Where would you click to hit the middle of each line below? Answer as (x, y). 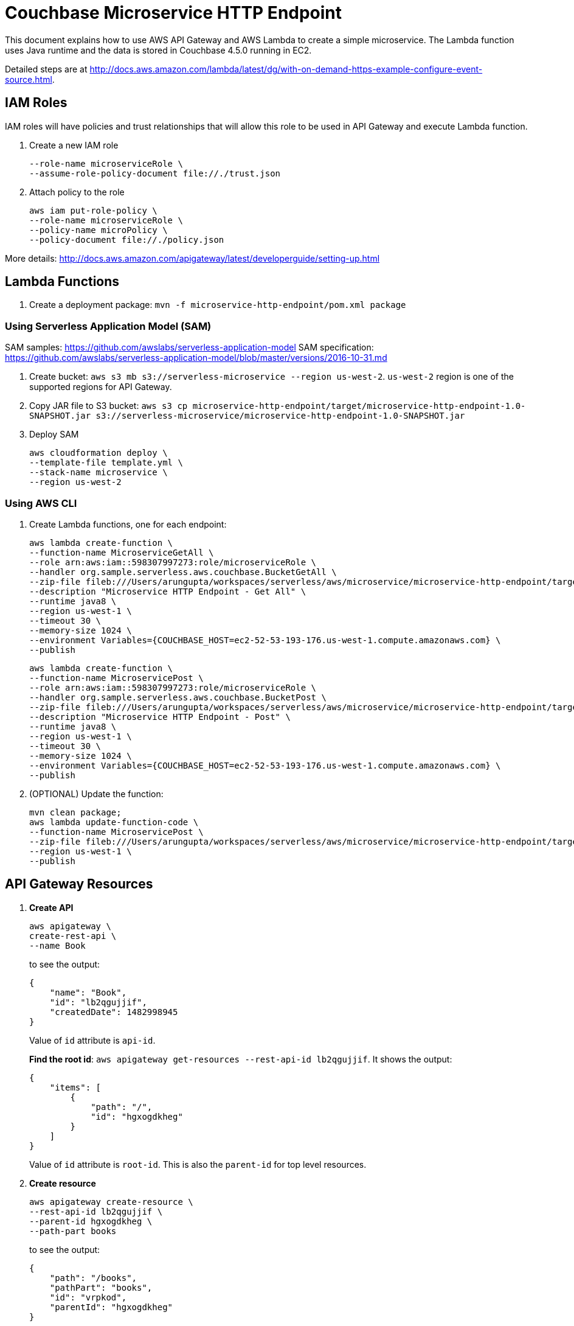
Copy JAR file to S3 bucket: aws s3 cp (109, 406)
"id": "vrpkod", (88, 1297)
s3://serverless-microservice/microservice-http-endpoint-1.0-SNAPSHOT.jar (280, 416)
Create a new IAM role (74, 145)
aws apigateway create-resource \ (111, 1202)
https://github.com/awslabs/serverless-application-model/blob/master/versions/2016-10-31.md (196, 358)
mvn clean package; (75, 812)
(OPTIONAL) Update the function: (96, 794)
